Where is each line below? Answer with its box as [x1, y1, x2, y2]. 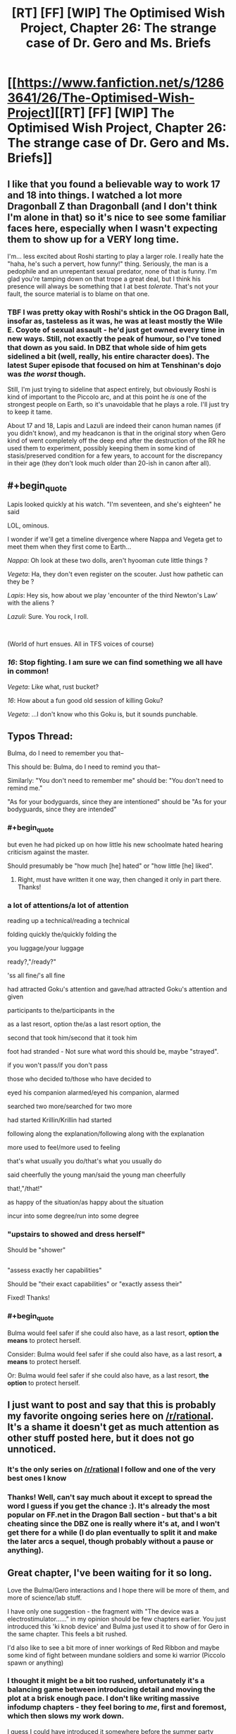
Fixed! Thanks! [7, 1293, 51, 1302]
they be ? [7, 578, 35, 586]
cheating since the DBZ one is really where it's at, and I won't [7, 1518, 221, 1528]
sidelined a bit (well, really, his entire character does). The [7, 351, 210, 361]
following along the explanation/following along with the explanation [7, 1129, 205, 1138]
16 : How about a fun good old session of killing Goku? [7, 696, 163, 704]
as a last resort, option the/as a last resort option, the [7, 1020, 161, 1028]
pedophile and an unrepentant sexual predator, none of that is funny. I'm [7, 267, 217, 275]
